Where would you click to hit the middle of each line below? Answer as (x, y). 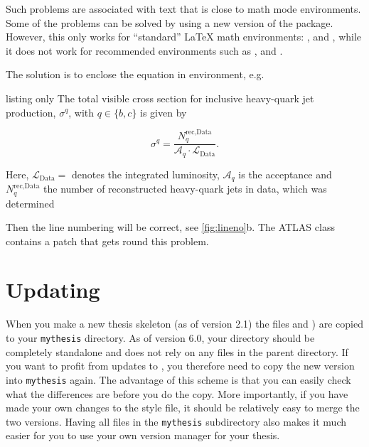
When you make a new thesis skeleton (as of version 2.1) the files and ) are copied (184, 324)
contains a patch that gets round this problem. (107, 241)
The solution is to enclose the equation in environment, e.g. (135, 74)
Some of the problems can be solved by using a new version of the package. (170, 22)
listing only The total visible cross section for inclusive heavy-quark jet (160, 98)
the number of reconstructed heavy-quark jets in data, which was (185, 189)
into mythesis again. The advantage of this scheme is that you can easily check (178, 379)
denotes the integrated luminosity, (145, 174)
